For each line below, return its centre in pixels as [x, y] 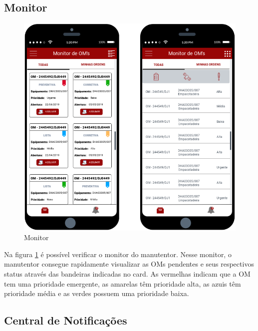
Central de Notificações [66, 320]
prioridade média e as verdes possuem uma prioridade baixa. [97, 293]
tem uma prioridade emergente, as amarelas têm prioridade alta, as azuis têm [123, 283]
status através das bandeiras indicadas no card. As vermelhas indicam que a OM [127, 273]
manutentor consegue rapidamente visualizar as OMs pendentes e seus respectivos [129, 264]
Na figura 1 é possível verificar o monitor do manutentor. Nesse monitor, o [118, 254]
